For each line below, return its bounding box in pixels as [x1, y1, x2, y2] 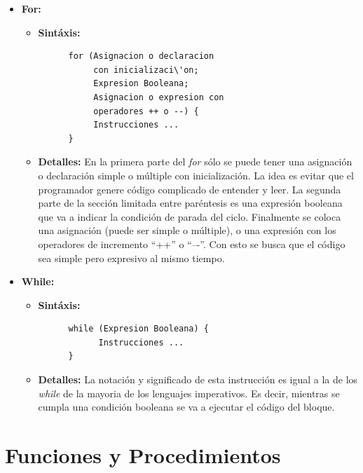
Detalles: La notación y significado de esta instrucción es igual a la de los [38, 372, 358, 387]
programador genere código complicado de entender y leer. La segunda [38, 181, 341, 196]
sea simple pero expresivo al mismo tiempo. [38, 250, 225, 265]
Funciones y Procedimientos [5, 441, 281, 469]
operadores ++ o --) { [93, 106, 199, 116]
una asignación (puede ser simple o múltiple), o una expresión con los [38, 223, 336, 238]
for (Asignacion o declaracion [68, 51, 214, 62]
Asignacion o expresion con [93, 92, 224, 102]
